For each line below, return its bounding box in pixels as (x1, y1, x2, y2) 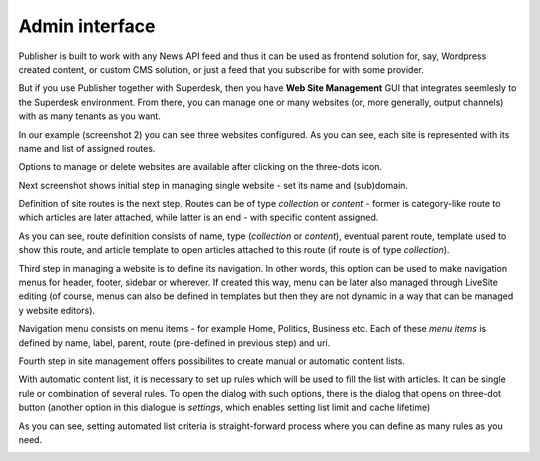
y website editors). (18, 304, 95, 316)
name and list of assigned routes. (18, 142, 156, 154)
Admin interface (18, 15, 156, 37)
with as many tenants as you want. (18, 110, 162, 122)
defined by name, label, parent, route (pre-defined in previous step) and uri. (18, 336, 331, 349)
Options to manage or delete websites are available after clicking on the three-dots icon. (18, 161, 383, 173)
